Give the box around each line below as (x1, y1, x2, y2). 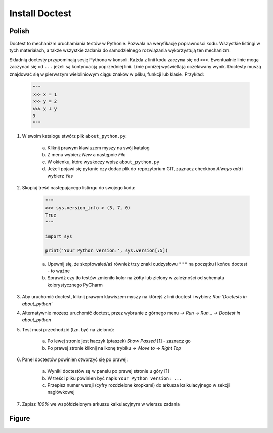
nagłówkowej (47, 389, 75, 395)
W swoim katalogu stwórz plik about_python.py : (22, 133, 127, 139)
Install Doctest (9, 8, 72, 19)
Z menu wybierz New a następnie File (47, 152, 126, 158)
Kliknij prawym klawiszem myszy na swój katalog (47, 145, 150, 151)
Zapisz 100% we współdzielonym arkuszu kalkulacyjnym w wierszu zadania (22, 401, 180, 407)
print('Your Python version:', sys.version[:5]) (45, 247, 168, 254)
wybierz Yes (47, 173, 73, 179)
